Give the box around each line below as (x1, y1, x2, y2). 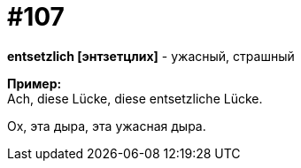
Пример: (7, 75, 62, 91)
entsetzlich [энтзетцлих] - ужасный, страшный (7, 48, 295, 64)
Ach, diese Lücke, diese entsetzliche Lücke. (7, 90, 263, 106)
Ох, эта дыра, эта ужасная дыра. (7, 118, 206, 134)
